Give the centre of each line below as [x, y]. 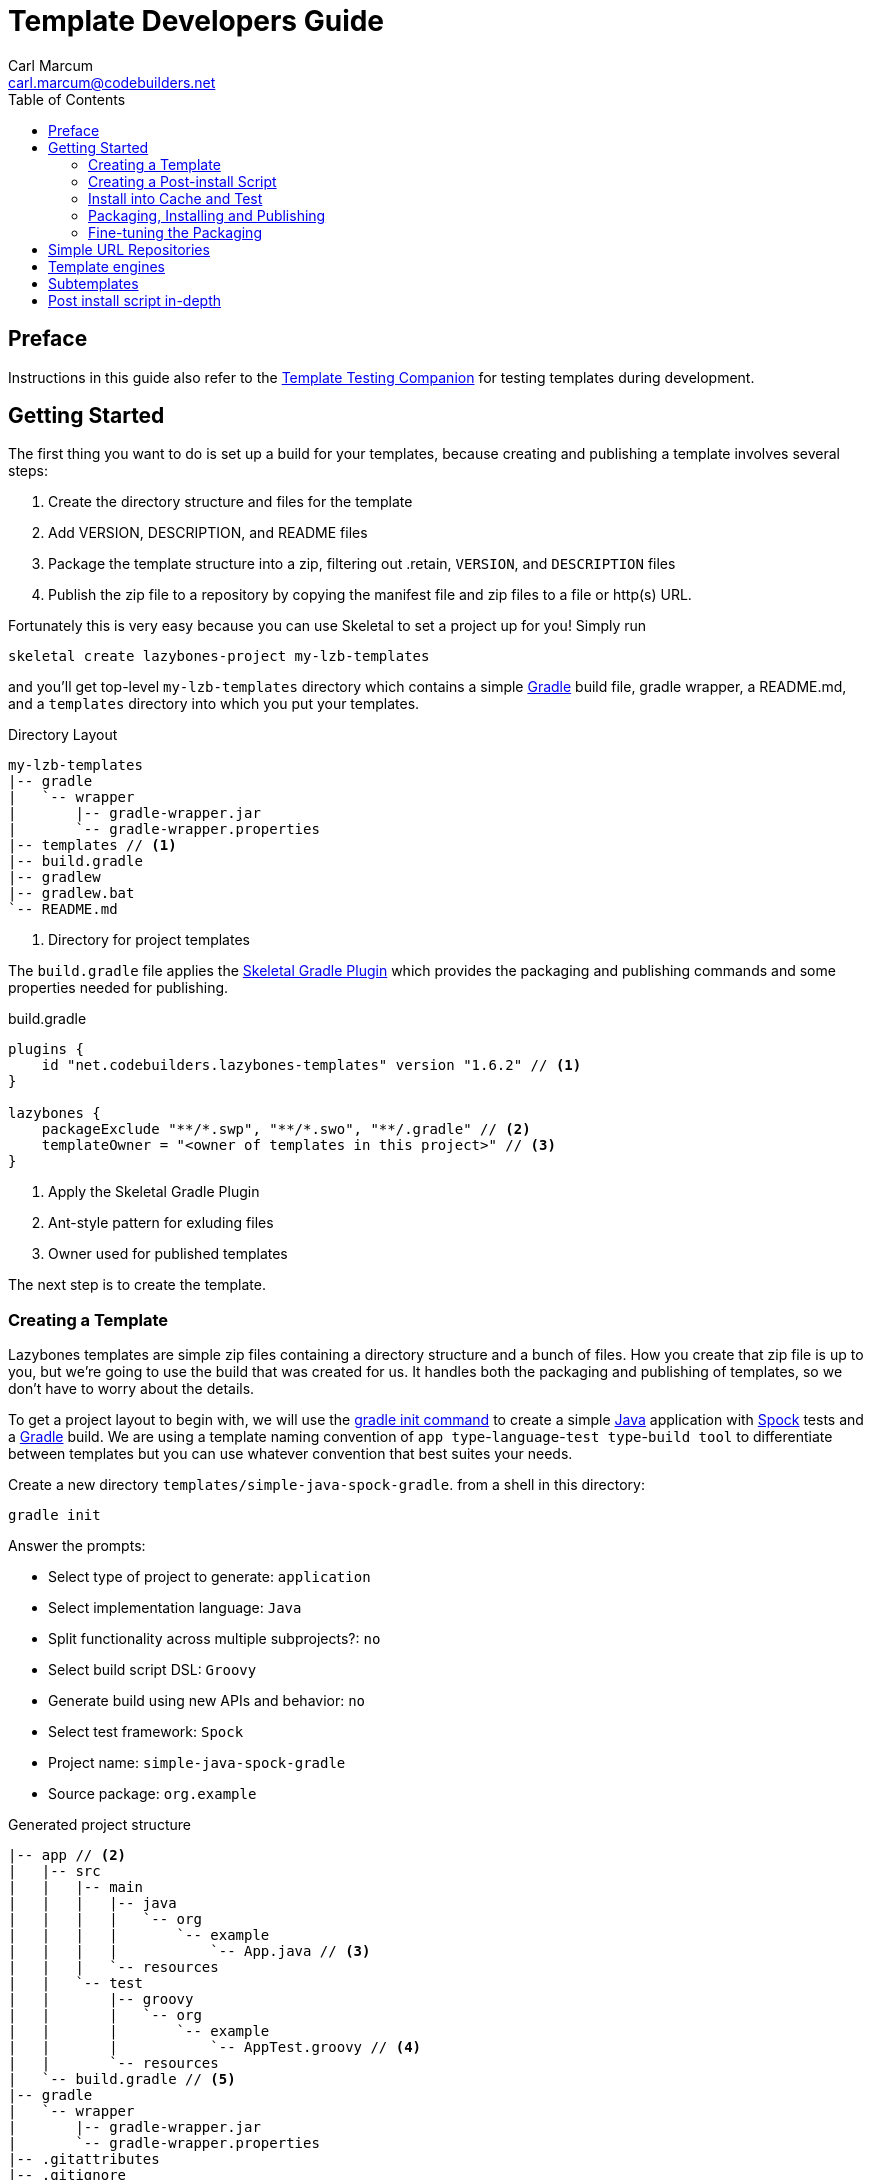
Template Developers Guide [196, 21]
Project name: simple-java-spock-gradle [197, 1763]
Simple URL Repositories [129, 249]
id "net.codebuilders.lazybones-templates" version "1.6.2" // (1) [311, 1065]
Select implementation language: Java [175, 1608]
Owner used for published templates [168, 1254]
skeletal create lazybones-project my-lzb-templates [219, 656]
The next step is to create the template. [137, 1285]
